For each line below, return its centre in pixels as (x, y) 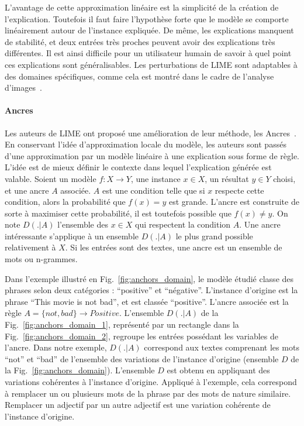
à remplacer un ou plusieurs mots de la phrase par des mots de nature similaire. (148, 393)
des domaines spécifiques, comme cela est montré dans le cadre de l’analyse (139, 76)
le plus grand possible (214, 236)
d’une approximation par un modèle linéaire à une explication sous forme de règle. (152, 155)
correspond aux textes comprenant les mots (222, 347)
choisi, (284, 178)
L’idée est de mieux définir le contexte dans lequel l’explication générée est (138, 167)
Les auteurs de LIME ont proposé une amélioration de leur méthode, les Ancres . (151, 133)
